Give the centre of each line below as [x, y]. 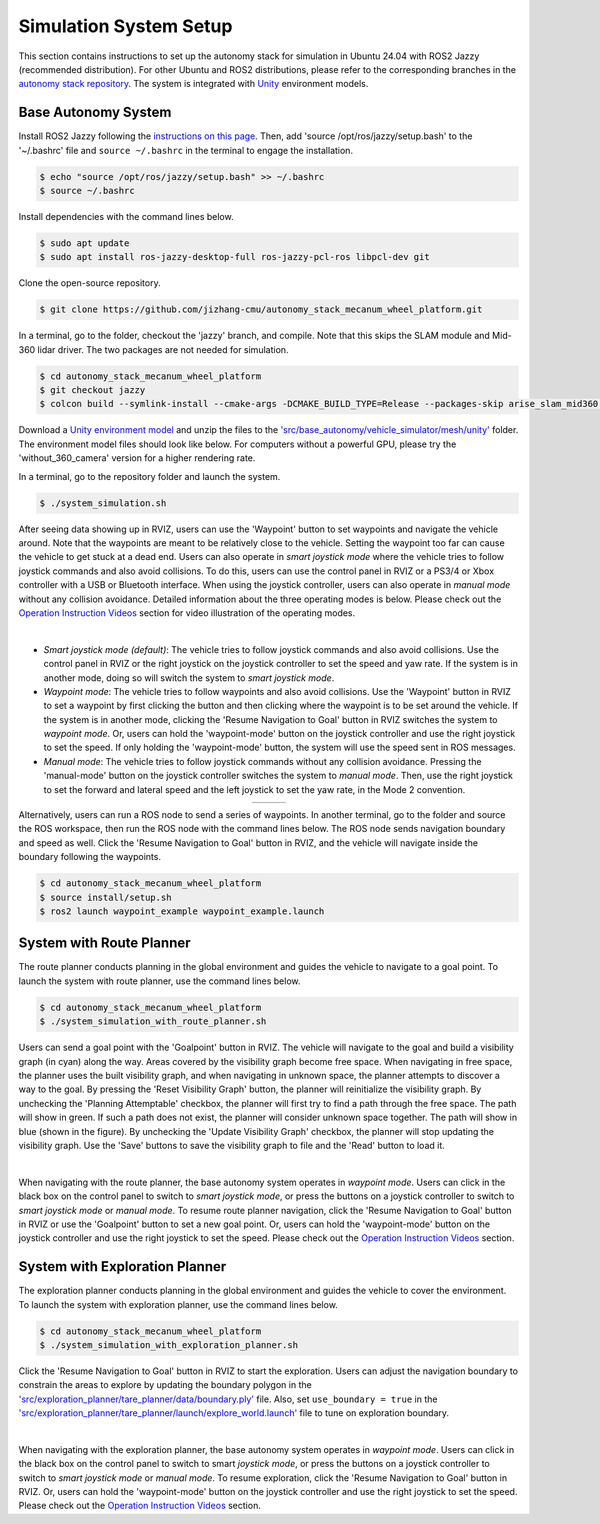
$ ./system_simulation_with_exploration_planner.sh [169, 1344]
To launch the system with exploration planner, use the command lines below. [178, 1304]
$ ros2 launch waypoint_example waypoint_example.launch [182, 911]
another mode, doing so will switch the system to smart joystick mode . [189, 677]
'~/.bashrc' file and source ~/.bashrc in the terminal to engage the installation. [186, 150]
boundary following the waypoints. [90, 857]
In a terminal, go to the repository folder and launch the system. [149, 476]
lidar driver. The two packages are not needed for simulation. [163, 349]
